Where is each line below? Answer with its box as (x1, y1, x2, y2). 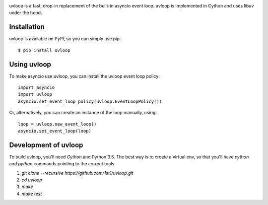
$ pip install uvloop (18, 47, 70, 53)
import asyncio (18, 84, 55, 90)
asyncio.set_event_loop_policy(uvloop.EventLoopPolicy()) (18, 98, 162, 104)
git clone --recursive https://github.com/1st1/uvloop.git (21, 170, 134, 176)
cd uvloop (21, 177, 42, 183)
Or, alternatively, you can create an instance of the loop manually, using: (9, 110, 157, 116)
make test (21, 191, 42, 197)
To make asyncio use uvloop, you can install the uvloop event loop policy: (9, 73, 160, 79)
